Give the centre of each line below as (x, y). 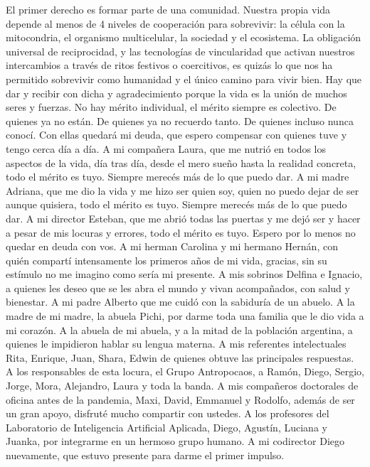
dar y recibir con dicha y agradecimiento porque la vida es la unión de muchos (176, 93)
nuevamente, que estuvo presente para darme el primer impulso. (145, 455)
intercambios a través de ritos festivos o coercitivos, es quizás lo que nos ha (169, 65)
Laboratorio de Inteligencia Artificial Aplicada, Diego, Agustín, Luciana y (166, 427)
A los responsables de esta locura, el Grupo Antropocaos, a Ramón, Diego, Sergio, (185, 371)
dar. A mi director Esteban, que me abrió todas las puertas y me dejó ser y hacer (183, 218)
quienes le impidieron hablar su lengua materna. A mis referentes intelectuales (176, 344)
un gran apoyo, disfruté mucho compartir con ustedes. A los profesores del (168, 413)
